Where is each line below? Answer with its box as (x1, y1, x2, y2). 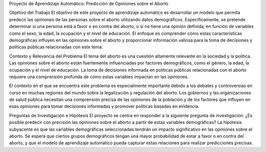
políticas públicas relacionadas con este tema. (9, 44, 103, 50)
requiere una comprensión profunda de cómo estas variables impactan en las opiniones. (9, 74, 189, 80)
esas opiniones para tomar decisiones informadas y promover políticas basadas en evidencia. (9, 103, 199, 109)
